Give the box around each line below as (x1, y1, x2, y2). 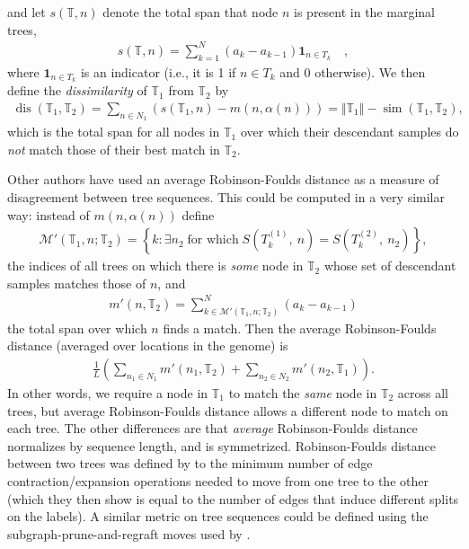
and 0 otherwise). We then (279, 62, 426, 81)
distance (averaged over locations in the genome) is (7, 336, 288, 355)
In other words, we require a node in (7, 384, 208, 402)
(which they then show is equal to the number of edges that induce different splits (7, 489, 459, 508)
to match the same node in (228, 384, 377, 402)
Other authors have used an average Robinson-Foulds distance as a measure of (7, 170, 439, 189)
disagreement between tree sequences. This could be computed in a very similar (7, 187, 445, 206)
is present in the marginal (294, 3, 435, 21)
